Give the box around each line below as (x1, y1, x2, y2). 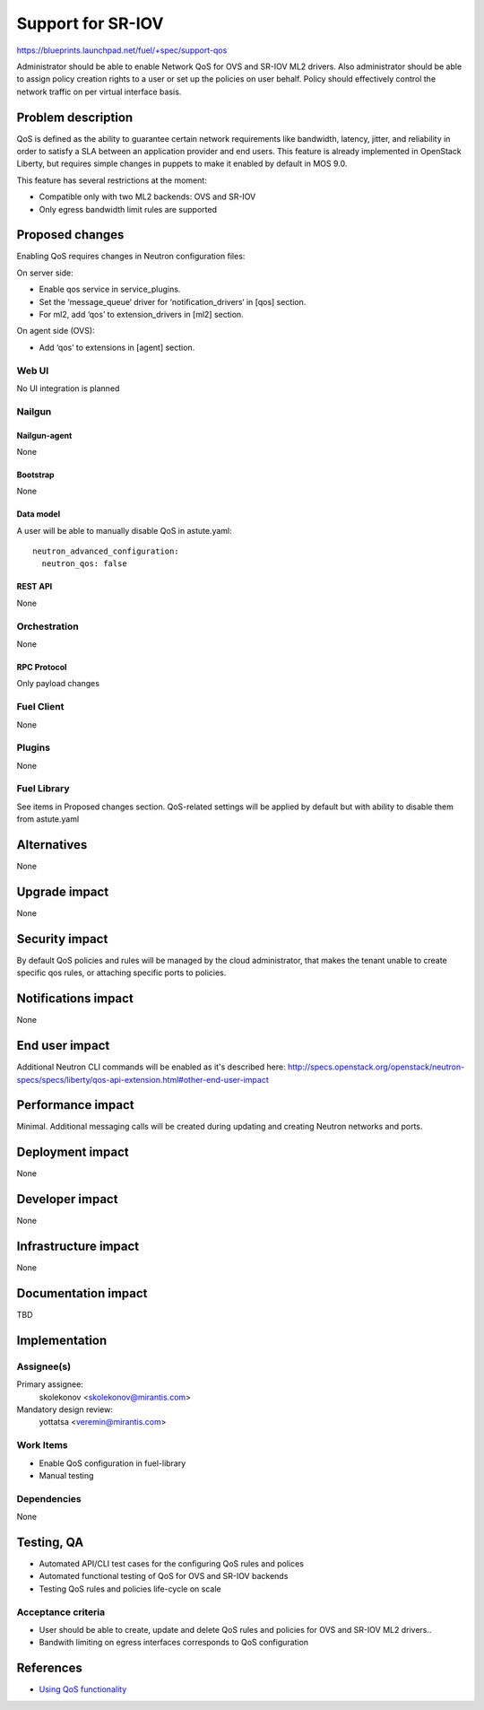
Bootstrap (16, 469, 55, 480)
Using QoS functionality (39, 1684, 127, 1695)
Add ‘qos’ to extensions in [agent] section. (39, 342, 195, 353)
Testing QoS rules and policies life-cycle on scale (39, 1583, 221, 1594)
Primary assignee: (16, 1379, 84, 1390)
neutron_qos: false (41, 559, 127, 569)
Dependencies (16, 1492, 82, 1505)
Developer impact (16, 1191, 118, 1207)
